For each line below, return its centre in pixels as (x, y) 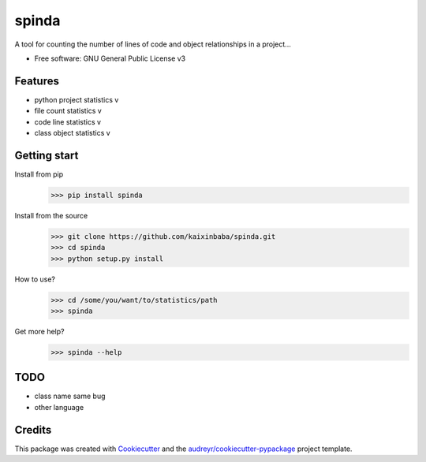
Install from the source (51, 215)
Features (37, 81)
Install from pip (39, 174)
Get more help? (39, 332)
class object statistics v (72, 133)
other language (59, 407)
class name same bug (70, 396)
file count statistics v (68, 111)
